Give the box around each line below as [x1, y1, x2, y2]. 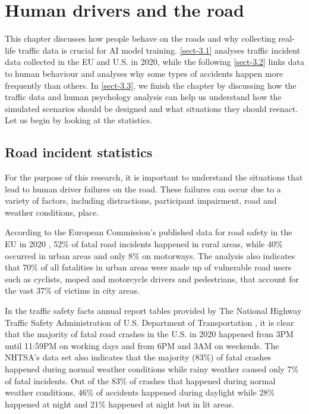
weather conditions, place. [5, 206, 99, 218]
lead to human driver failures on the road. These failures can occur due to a [5, 182, 281, 195]
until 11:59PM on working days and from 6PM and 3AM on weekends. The [5, 339, 279, 351]
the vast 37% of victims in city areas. [5, 284, 140, 297]
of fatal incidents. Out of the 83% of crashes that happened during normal [5, 374, 276, 387]
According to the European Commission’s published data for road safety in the [5, 226, 292, 238]
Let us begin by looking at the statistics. [5, 114, 153, 126]
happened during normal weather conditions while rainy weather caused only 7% [5, 362, 299, 375]
